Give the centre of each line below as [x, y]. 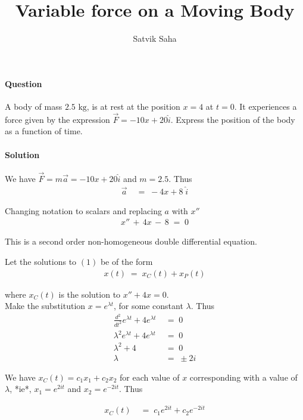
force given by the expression [57, 119]
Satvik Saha [155, 38]
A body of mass [34, 106]
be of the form [126, 261]
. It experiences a [265, 106]
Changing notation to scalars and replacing [83, 210]
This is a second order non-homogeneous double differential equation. [131, 241]
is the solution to [90, 294]
